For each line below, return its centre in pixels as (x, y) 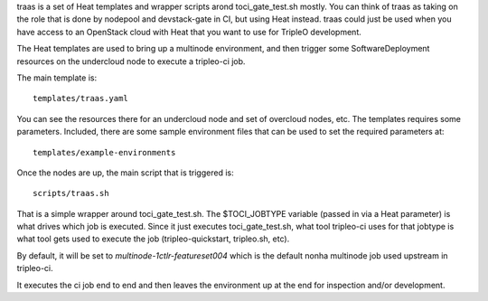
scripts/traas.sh (71, 193)
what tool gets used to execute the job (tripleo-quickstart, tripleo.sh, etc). (153, 239)
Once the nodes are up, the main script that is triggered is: (125, 173)
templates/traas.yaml (80, 99)
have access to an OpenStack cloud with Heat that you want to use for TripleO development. (189, 32)
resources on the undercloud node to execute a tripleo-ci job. (131, 61)
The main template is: (57, 78)
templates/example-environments (104, 152)
